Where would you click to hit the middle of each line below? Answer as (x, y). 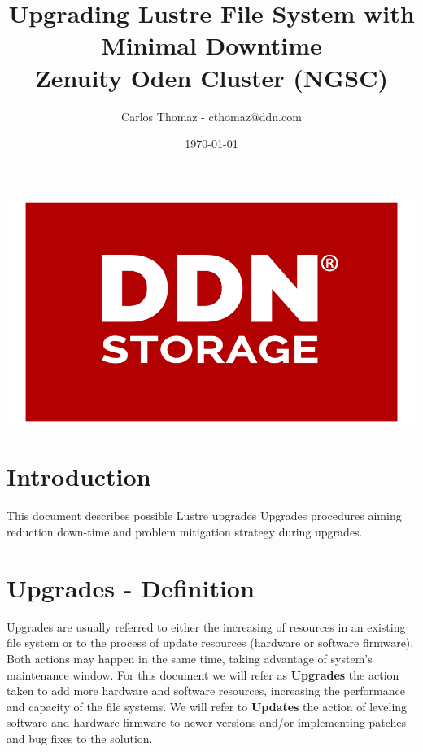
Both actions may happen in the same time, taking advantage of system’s (190, 658)
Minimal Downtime (211, 45)
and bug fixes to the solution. (80, 738)
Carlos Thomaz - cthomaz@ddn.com (211, 116)
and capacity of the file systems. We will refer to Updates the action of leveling (207, 706)
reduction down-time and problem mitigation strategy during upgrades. (185, 531)
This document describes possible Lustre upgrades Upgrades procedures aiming (204, 516)
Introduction (79, 477)
